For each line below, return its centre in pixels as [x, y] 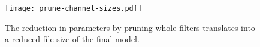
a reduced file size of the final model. [72, 39]
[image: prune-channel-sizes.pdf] [74, 8]
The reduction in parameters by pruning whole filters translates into [130, 27]
